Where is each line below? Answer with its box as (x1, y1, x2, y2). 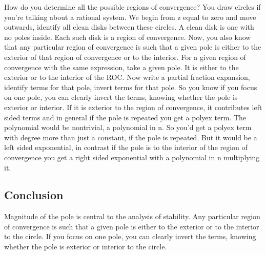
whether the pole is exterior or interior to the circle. (4, 241, 167, 252)
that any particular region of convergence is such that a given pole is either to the (4, 41, 261, 52)
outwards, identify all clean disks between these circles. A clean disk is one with (4, 22, 254, 32)
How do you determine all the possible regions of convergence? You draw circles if (4, 2, 261, 12)
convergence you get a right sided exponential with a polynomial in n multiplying (4, 152, 260, 162)
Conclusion (4, 187, 64, 203)
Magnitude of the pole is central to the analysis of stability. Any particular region (4, 211, 260, 222)
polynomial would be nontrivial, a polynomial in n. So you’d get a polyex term (4, 122, 252, 133)
